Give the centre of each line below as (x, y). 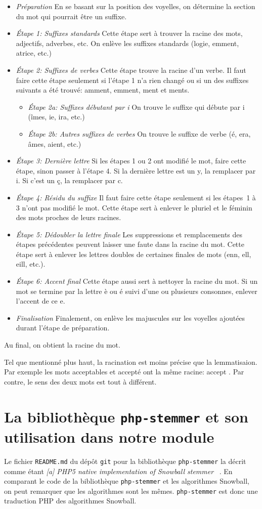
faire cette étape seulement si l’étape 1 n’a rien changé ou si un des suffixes (132, 80)
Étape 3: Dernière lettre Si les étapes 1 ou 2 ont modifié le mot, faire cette (131, 161)
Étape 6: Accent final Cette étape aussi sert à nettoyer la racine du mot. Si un (137, 281)
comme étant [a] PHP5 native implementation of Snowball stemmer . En (118, 471)
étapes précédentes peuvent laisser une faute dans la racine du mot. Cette (130, 244)
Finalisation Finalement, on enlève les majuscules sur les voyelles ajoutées (130, 317)
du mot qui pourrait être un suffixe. (71, 16)
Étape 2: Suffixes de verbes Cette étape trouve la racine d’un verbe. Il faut (131, 70)
